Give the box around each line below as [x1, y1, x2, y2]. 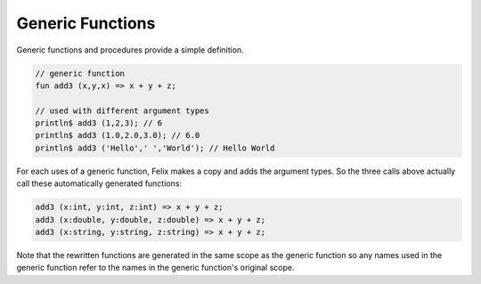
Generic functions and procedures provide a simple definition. [16, 45, 244, 55]
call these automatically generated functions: [16, 178, 183, 189]
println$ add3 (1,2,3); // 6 [35, 118, 163, 128]
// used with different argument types [35, 105, 209, 116]
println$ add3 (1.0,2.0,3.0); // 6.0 [35, 130, 200, 141]
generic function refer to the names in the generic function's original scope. [16, 263, 295, 273]
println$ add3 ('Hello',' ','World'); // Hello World [35, 142, 275, 153]
